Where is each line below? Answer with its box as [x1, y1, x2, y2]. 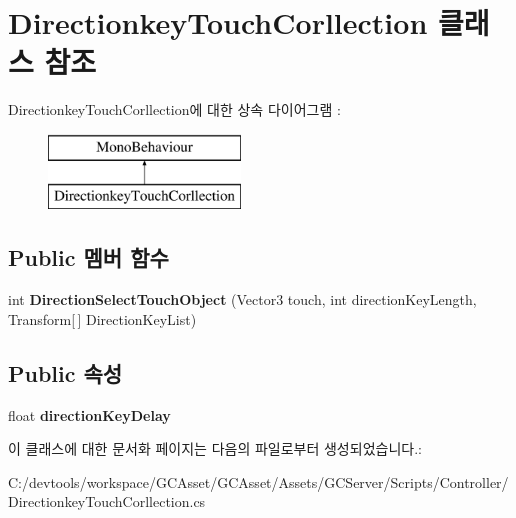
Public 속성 [8, 357, 123, 388]
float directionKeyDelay [8, 404, 171, 425]
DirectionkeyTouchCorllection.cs [8, 491, 206, 512]
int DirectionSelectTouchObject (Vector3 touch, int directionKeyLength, [8, 289, 477, 310]
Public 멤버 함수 [8, 242, 169, 273]
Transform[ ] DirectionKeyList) [8, 308, 197, 329]
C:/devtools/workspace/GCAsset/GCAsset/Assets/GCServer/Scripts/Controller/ [8, 471, 509, 492]
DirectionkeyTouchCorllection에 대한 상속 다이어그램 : [8, 99, 341, 120]
